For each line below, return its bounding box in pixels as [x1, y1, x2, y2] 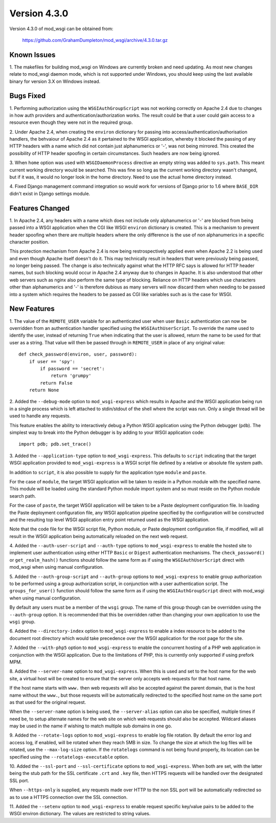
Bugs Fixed [9, 92, 46, 100]
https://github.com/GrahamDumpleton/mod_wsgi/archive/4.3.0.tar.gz [22, 37, 168, 43]
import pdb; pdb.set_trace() [18, 441, 91, 447]
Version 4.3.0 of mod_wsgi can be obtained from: [9, 26, 113, 32]
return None [29, 387, 59, 393]
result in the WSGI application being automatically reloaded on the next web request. [9, 533, 188, 539]
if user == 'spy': [29, 359, 76, 364]
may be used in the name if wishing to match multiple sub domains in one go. [9, 723, 172, 729]
